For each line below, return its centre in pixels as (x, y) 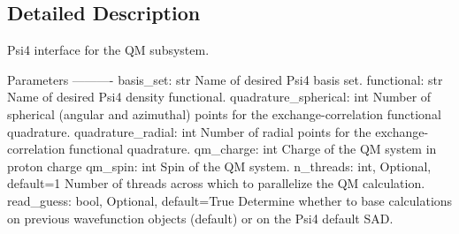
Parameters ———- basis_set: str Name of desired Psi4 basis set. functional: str (225, 79)
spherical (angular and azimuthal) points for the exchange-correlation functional (224, 113)
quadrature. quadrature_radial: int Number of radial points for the (189, 131)
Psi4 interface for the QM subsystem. (108, 50)
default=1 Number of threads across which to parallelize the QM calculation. (216, 183)
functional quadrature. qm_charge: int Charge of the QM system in (253, 149)
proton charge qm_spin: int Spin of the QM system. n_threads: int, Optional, (219, 166)
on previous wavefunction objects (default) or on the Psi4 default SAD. (200, 218)
